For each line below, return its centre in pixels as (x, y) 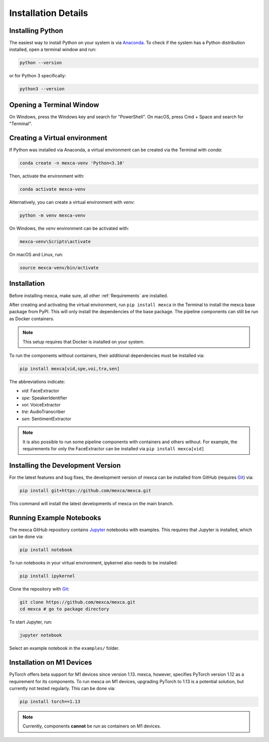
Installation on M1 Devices (51, 662)
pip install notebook (46, 550)
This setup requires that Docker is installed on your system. (83, 342)
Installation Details (49, 13)
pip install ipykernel (47, 576)
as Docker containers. (32, 319)
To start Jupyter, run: (31, 622)
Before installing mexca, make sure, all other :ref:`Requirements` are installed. (89, 295)
